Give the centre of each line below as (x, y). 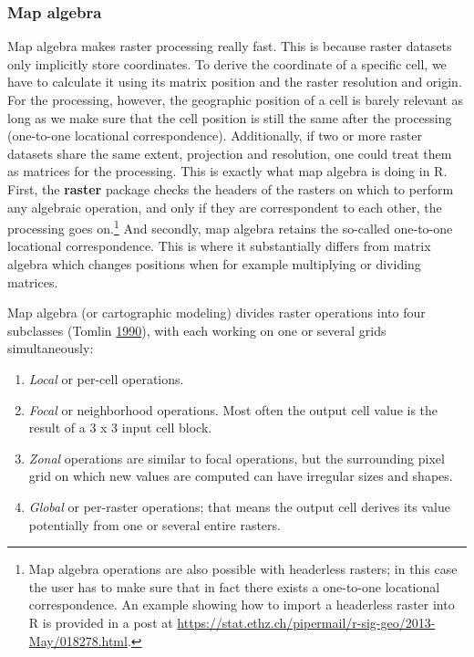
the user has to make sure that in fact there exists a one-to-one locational (234, 586)
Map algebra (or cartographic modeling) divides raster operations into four (216, 313)
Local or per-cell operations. (106, 378)
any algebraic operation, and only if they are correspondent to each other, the (225, 207)
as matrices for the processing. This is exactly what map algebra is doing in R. (227, 171)
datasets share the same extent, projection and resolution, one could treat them (230, 153)
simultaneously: (51, 348)
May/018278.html (78, 640)
